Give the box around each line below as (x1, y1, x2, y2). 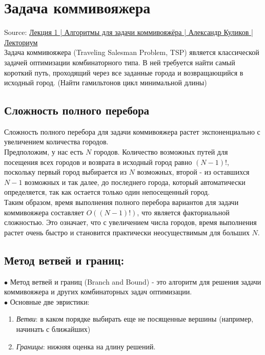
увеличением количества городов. (4, 136, 109, 147)
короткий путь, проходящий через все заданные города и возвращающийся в (4, 67, 243, 78)
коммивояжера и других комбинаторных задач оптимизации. (4, 286, 192, 297)
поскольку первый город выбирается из (4, 166, 127, 177)
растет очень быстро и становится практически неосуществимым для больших (4, 227, 250, 237)
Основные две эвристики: (10, 296, 90, 307)
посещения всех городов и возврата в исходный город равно (4, 156, 192, 167)
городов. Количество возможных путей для (93, 146, 228, 157)
